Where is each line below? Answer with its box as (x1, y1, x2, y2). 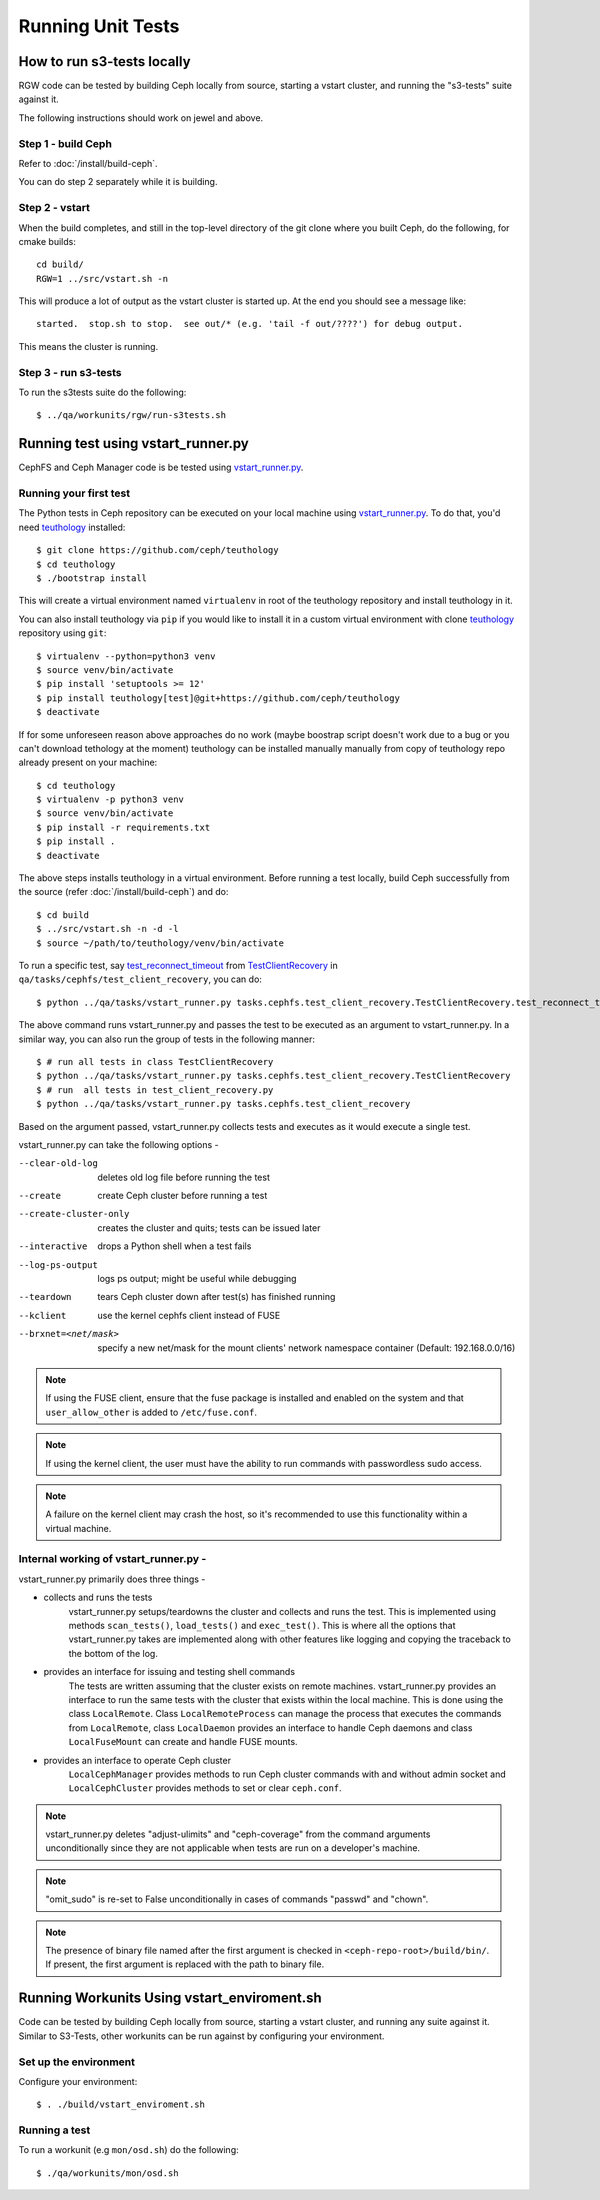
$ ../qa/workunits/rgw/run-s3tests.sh (36, 410, 227, 421)
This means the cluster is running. (18, 340, 159, 352)
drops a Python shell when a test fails (97, 1240, 252, 1252)
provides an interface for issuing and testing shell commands (43, 1666, 295, 1678)
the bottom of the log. (68, 1647, 159, 1659)
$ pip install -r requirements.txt (36, 821, 211, 833)
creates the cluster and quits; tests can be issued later (97, 1221, 321, 1234)
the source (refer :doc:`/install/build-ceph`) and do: (18, 886, 229, 898)
